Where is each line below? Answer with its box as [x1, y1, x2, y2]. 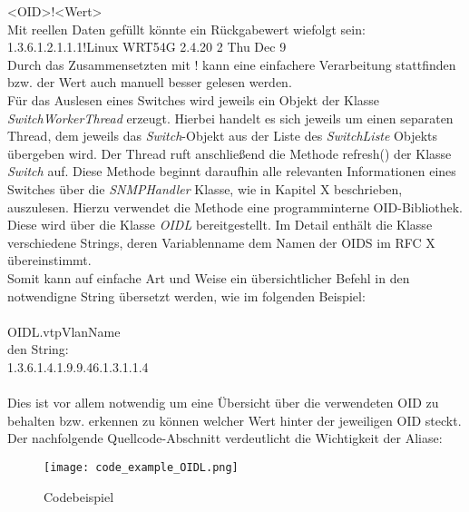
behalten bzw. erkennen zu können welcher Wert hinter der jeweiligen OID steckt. [7, 410, 462, 429]
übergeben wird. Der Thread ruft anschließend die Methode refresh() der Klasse [7, 143, 452, 162]
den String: [7, 340, 69, 359]
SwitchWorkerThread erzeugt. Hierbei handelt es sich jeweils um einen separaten [7, 108, 454, 127]
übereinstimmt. [7, 251, 92, 270]
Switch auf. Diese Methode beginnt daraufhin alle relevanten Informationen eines [7, 162, 456, 181]
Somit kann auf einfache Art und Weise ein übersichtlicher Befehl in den [7, 268, 410, 287]
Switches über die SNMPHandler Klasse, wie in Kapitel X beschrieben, [7, 179, 403, 198]
